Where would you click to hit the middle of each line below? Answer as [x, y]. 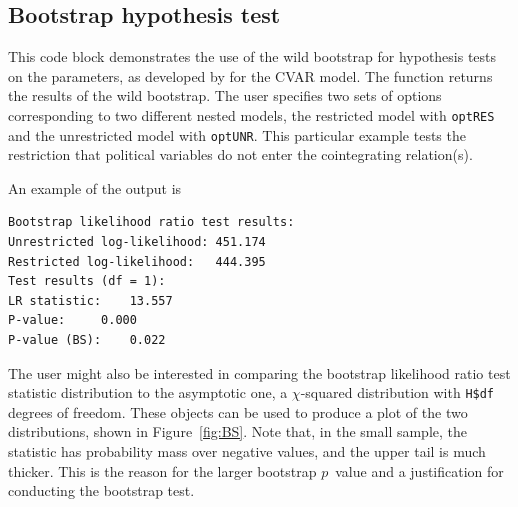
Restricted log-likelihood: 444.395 [137, 261]
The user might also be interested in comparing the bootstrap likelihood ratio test [259, 372]
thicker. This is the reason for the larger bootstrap [162, 470]
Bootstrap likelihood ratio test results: [151, 222]
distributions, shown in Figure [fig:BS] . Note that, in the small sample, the [238, 431]
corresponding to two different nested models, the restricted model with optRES [251, 114]
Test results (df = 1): [87, 281]
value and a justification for [419, 470]
